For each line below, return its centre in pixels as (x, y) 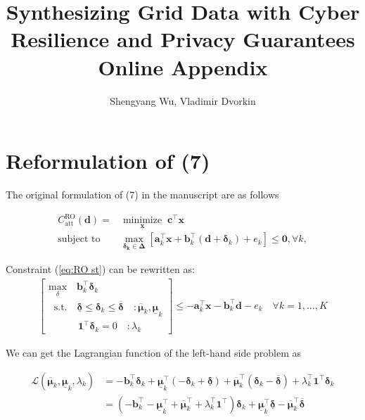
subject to (79, 240)
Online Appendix (183, 66)
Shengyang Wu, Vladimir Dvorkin (183, 100)
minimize (142, 221)
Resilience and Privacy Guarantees (183, 39)
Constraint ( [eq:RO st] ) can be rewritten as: (100, 269)
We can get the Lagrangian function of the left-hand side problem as (154, 352)
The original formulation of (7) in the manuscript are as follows (142, 195)
